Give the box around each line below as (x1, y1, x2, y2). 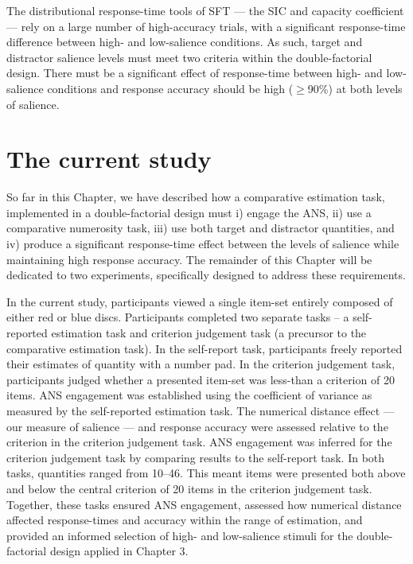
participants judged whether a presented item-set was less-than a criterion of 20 (6, 371, 395, 387)
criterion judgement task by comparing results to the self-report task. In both (6, 449, 385, 465)
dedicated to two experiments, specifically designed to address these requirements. (6, 266, 406, 283)
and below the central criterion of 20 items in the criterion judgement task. (6, 480, 372, 496)
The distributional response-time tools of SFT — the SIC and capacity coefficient (6, 2, 404, 18)
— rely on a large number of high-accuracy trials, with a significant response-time (6, 18, 406, 34)
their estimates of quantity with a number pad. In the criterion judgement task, (6, 356, 395, 372)
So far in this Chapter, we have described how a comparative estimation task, (6, 189, 385, 205)
